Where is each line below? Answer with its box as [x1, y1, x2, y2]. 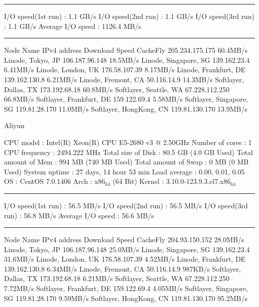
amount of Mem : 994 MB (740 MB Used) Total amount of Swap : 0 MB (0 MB [4, 156, 249, 167]
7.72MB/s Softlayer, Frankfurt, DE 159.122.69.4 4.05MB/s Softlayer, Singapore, [4, 283, 248, 294]
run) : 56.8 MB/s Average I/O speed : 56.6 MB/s [4, 210, 154, 220]
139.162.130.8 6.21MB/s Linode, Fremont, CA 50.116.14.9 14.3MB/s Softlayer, [4, 74, 244, 84]
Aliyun [4, 120, 25, 131]
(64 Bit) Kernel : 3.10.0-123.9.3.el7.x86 [113, 176, 231, 186]
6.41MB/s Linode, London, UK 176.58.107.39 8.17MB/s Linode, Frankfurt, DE [4, 64, 246, 75]
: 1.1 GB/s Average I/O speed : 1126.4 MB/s [4, 20, 141, 31]
